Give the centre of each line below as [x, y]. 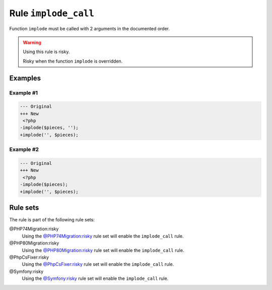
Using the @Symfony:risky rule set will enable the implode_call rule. [95, 278]
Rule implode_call [52, 13]
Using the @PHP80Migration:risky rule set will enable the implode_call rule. [103, 250]
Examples [25, 78]
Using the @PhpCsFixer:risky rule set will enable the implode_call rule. [98, 264]
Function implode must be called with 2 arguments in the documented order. [90, 28]
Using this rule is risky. [46, 52]
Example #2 [24, 150]
